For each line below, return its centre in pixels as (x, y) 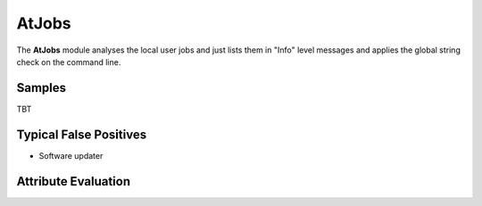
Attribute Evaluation (74, 181)
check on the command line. (69, 62)
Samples (42, 88)
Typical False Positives (82, 134)
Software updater (71, 155)
